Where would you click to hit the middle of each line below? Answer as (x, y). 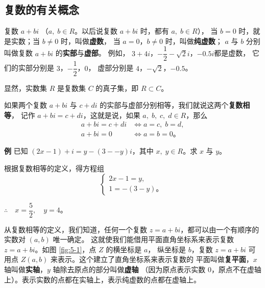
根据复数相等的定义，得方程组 (54, 168)
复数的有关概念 (42, 9)
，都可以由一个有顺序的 (220, 229)
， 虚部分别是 (111, 68)
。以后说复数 (96, 31)
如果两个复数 (26, 105)
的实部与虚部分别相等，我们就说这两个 (164, 105)
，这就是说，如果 (112, 115)
